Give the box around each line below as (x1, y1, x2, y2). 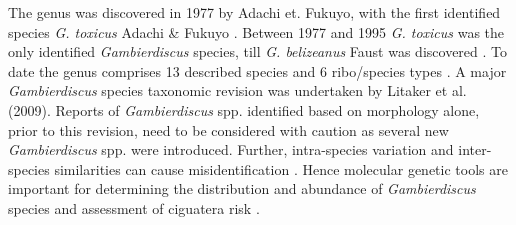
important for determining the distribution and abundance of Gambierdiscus (8, 178, 476, 199)
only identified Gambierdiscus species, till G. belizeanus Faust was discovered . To (8, 41, 507, 62)
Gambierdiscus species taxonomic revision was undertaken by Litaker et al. (8, 80, 467, 101)
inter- (458, 139, 492, 160)
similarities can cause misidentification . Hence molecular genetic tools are (54, 158, 508, 179)
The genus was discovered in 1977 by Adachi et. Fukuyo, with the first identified (8, 2, 501, 22)
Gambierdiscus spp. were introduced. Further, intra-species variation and (8, 139, 454, 160)
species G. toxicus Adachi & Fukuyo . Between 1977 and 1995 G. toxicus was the (8, 21, 505, 42)
